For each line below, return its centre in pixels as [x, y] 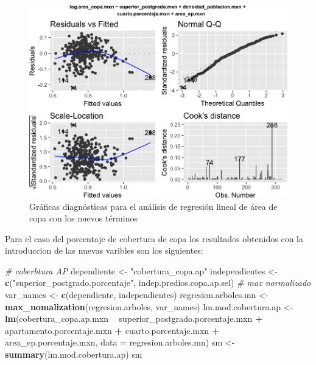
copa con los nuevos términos [83, 218]
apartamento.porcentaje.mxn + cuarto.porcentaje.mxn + [112, 330]
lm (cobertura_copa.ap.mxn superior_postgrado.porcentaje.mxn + [134, 318]
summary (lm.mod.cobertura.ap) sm [74, 354]
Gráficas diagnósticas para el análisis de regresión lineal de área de [153, 206]
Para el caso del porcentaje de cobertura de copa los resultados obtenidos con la [154, 238]
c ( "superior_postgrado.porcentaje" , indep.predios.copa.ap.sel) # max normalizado [158, 283]
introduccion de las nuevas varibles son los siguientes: [104, 250]
